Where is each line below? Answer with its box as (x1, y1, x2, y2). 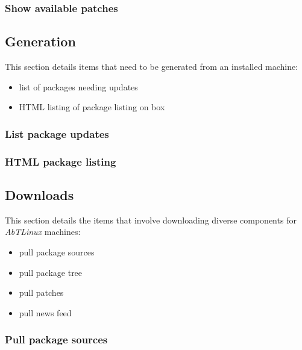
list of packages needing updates (19, 80, 138, 93)
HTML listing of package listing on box (19, 101, 165, 113)
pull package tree (19, 266, 83, 278)
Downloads (5, 185, 74, 204)
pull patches (19, 286, 64, 299)
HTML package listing (5, 154, 116, 169)
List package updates (5, 126, 109, 141)
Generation (5, 32, 76, 51)
